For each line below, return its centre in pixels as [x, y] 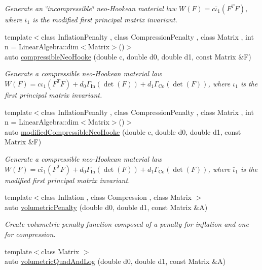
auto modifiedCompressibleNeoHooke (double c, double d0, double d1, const [123, 131]
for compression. [30, 234]
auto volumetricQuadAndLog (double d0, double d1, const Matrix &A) [115, 261]
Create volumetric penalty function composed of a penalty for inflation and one [127, 224]
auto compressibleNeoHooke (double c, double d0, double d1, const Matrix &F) [128, 56]
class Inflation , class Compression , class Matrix [116, 197]
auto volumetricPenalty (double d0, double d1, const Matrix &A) [106, 207]
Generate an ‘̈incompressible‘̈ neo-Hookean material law [90, 8]
